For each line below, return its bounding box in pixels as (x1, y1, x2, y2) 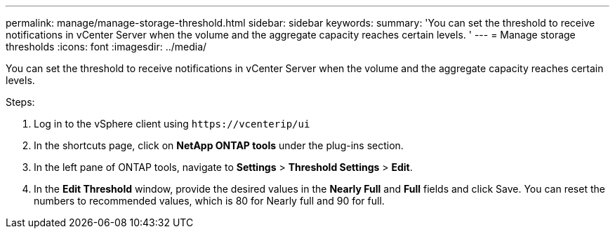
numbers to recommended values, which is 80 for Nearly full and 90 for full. (34, 195, 385, 207)
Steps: (6, 96, 35, 108)
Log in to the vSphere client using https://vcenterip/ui (34, 118, 310, 130)
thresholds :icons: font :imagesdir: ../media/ (6, 41, 207, 53)
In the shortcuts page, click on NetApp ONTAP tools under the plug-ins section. (34, 139, 404, 151)
